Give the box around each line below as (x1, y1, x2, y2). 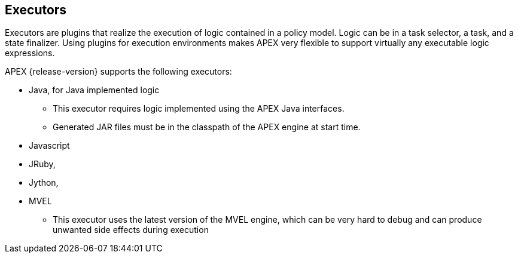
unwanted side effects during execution (53, 225, 209, 235)
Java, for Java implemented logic (29, 85, 160, 96)
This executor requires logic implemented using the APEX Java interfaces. (53, 103, 345, 114)
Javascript (29, 140, 70, 151)
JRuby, (29, 159, 56, 170)
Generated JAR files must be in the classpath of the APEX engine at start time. (53, 122, 361, 133)
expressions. (5, 48, 55, 59)
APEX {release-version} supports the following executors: (5, 66, 232, 77)
